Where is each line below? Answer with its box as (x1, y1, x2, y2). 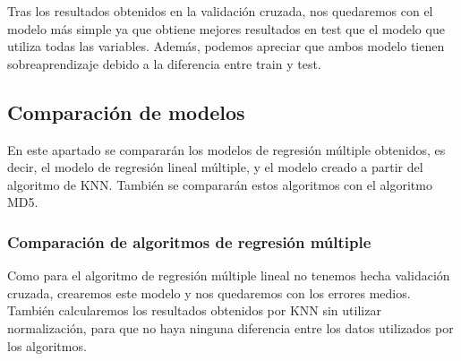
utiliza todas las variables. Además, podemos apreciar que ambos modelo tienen (7, 37, 445, 56)
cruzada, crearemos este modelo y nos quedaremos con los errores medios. (7, 283, 411, 302)
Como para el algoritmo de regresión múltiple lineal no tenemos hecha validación (7, 266, 450, 285)
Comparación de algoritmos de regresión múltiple (7, 230, 371, 253)
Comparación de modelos (7, 98, 245, 125)
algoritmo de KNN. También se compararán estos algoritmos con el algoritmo (7, 175, 432, 193)
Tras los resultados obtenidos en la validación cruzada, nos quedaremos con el (7, 2, 433, 20)
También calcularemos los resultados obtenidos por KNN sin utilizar (7, 301, 381, 320)
